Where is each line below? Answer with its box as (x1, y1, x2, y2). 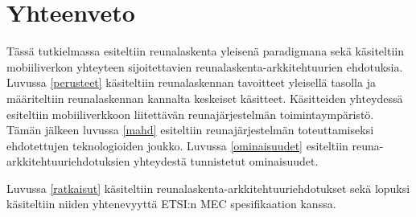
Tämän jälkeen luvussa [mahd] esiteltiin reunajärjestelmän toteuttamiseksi (6, 121, 374, 138)
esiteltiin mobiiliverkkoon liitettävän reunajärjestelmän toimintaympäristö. (6, 105, 374, 122)
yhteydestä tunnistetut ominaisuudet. (134, 153, 319, 170)
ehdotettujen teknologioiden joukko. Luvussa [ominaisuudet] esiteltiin (6, 137, 348, 154)
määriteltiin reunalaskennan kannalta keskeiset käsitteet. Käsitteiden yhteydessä (6, 89, 403, 106)
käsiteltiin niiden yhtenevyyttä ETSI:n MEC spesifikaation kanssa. (6, 195, 336, 212)
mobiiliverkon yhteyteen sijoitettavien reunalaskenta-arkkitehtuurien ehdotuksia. (6, 58, 403, 75)
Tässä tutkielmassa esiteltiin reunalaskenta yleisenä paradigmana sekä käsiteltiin (6, 43, 404, 59)
